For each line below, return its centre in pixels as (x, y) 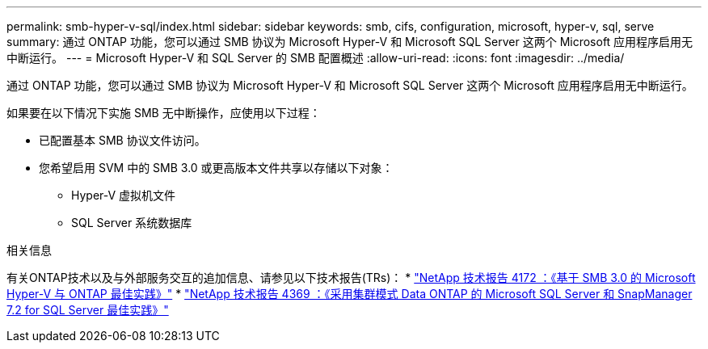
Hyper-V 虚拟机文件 (124, 195)
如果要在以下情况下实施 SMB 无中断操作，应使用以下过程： (164, 113)
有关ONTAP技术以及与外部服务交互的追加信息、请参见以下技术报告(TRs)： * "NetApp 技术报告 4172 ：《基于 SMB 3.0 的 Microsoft (351, 278)
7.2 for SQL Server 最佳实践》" (88, 310)
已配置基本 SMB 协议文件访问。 (122, 140)
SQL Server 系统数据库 (132, 223)
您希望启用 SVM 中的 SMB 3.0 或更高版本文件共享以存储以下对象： (216, 168)
